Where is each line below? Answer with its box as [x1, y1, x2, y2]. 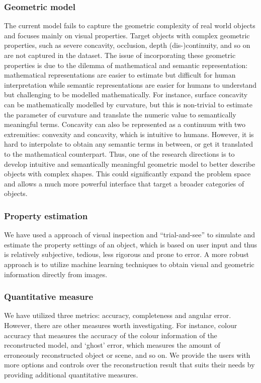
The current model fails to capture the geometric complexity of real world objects [4, 20, 255, 31]
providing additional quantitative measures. [4, 369, 138, 379]
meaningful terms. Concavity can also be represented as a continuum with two [4, 119, 245, 130]
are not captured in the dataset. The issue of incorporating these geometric [4, 50, 236, 60]
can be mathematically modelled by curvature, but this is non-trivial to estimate [4, 99, 252, 109]
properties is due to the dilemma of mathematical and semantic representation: [4, 59, 248, 70]
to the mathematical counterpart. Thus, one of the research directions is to [4, 148, 235, 159]
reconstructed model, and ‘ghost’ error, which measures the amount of [4, 340, 220, 350]
